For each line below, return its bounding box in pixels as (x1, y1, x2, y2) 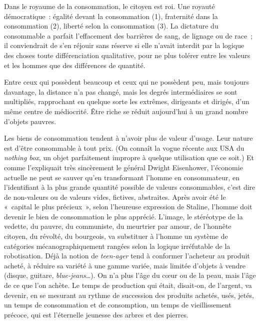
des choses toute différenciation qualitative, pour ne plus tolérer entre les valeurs (4, 50, 250, 60)
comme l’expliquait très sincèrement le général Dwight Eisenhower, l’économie (4, 162, 243, 172)
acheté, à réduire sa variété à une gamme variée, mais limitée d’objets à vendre (4, 260, 245, 270)
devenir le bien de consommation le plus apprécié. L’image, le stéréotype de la (4, 211, 243, 221)
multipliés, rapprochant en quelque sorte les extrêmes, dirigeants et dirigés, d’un (4, 96, 249, 107)
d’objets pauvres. (4, 116, 56, 126)
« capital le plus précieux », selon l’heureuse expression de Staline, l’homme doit (4, 201, 252, 212)
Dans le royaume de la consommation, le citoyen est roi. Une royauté (4, 1, 215, 11)
